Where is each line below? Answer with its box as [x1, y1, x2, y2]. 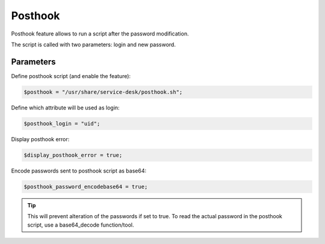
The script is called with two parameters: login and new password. [11, 41, 176, 48]
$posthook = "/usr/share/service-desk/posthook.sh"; [23, 88, 183, 96]
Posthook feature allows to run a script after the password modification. [11, 30, 189, 37]
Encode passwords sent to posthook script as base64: [11, 167, 147, 174]
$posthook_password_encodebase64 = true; [23, 183, 148, 190]
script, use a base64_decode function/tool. [27, 221, 134, 228]
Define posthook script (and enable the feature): [11, 72, 131, 79]
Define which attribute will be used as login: [11, 104, 120, 111]
